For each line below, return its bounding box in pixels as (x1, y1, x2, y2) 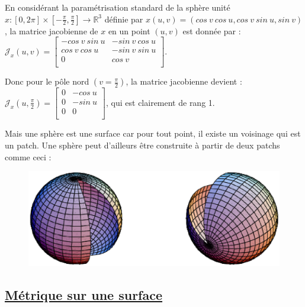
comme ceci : (5, 150, 52, 163)
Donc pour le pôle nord (5, 75, 89, 88)
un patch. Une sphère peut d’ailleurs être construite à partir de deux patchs (5, 139, 280, 151)
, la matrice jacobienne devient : (126, 75, 242, 88)
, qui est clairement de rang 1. (106, 96, 215, 108)
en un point (108, 24, 150, 37)
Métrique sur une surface (5, 286, 163, 304)
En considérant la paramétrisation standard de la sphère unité (5, 1, 230, 13)
